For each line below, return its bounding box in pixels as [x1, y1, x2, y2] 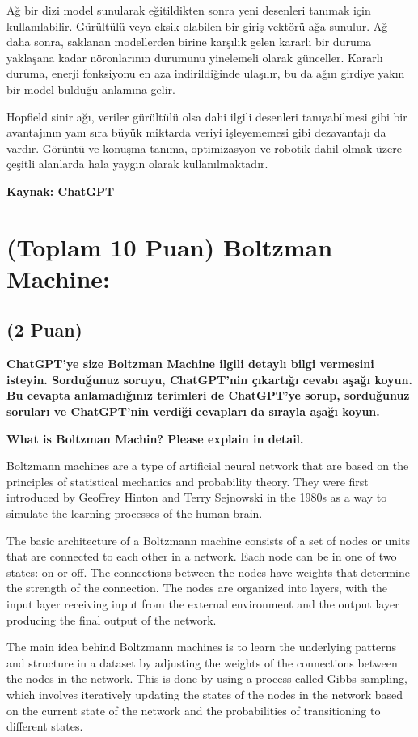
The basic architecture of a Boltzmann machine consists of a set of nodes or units [6, 532, 410, 549]
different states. [6, 718, 83, 735]
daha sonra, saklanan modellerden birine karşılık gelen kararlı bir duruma [6, 33, 372, 50]
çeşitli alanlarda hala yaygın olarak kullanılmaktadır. [6, 155, 268, 172]
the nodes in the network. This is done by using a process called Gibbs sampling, [6, 670, 407, 687]
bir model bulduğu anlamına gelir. [6, 80, 175, 97]
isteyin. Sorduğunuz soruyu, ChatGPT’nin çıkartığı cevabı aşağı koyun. [6, 371, 412, 388]
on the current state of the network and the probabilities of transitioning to [6, 701, 381, 718]
